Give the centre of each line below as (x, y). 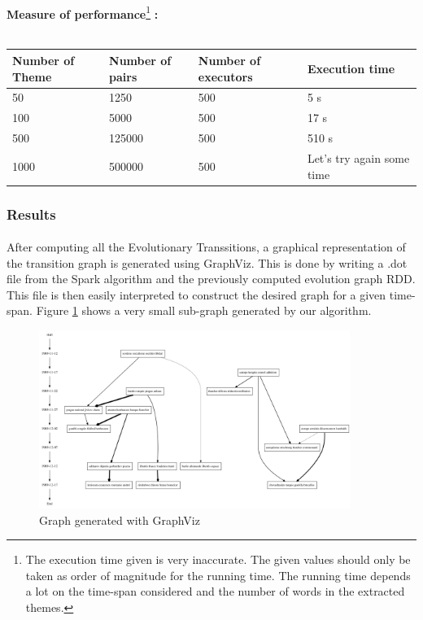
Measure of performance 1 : (83, 12)
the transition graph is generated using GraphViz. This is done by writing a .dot (207, 262)
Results (31, 214)
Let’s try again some (358, 157)
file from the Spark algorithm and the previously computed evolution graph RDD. (211, 279)
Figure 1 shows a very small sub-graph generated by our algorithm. (204, 310)
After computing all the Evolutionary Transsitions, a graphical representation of (206, 247)
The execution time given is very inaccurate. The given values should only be (218, 559)
